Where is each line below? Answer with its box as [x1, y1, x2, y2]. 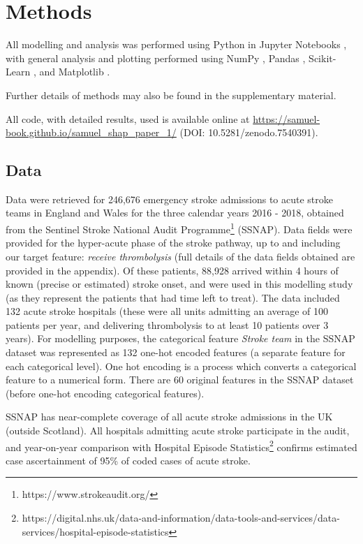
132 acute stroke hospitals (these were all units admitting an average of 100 [6, 304, 329, 318]
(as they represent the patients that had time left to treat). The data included [6, 290, 340, 304]
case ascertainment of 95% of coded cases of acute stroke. [6, 453, 251, 467]
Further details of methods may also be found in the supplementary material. [6, 87, 336, 102]
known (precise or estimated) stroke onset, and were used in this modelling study [6, 277, 353, 291]
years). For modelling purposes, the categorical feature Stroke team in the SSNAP [6, 331, 355, 346]
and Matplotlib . [39, 64, 110, 79]
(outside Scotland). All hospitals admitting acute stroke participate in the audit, [6, 423, 350, 438]
